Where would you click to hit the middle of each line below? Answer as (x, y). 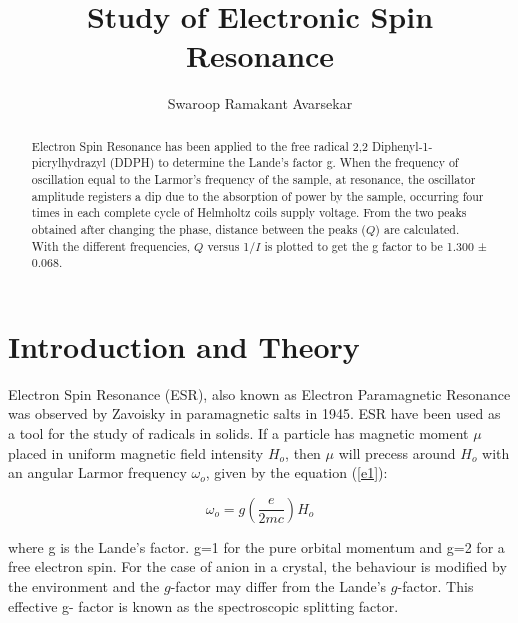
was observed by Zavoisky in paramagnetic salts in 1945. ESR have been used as (254, 413)
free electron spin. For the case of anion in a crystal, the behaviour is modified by (257, 566)
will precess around (397, 452)
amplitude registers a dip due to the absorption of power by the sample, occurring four (257, 195)
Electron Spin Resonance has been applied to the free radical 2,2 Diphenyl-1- (232, 145)
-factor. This (435, 586)
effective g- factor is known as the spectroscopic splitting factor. (203, 605)
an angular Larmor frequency (97, 472)
